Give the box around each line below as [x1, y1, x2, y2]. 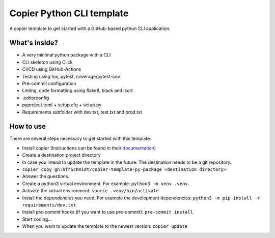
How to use [9, 122, 46, 131]
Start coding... [22, 216, 52, 222]
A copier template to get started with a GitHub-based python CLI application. [9, 25, 171, 32]
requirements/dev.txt [22, 202, 76, 208]
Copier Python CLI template [9, 8, 129, 19]
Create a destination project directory [22, 152, 101, 158]
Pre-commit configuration [22, 80, 76, 86]
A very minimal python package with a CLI [22, 52, 111, 58]
